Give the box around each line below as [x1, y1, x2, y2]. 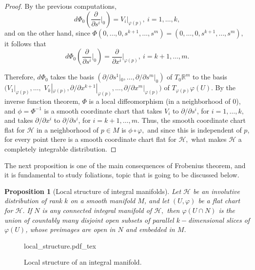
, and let [144, 195, 169, 206]
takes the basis [50, 72, 94, 82]
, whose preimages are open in [25, 224, 116, 234]
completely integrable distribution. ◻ [4, 144, 117, 154]
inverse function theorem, [4, 96, 80, 106]
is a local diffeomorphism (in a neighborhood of [89, 96, 231, 106]
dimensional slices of [188, 214, 250, 225]
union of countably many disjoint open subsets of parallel [4, 214, 174, 225]
